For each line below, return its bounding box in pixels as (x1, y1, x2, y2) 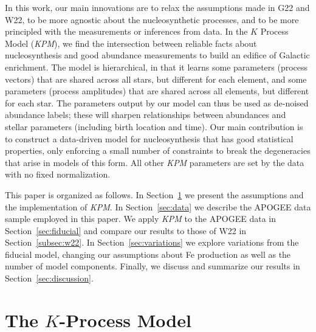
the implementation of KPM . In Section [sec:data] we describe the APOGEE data (5, 200, 311, 213)
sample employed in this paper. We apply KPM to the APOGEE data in (5, 212, 276, 225)
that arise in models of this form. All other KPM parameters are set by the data (5, 156, 304, 168)
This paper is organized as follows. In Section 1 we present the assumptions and (5, 188, 304, 201)
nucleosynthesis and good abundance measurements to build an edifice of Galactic (5, 49, 310, 61)
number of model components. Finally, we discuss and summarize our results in (5, 260, 300, 272)
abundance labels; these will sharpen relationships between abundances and (5, 108, 286, 121)
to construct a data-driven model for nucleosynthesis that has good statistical (5, 132, 294, 145)
